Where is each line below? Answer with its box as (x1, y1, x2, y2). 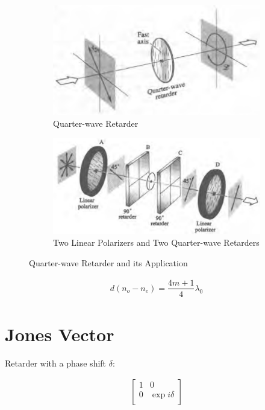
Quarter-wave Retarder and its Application (29, 256, 188, 269)
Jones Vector (5, 321, 114, 346)
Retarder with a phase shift (5, 356, 107, 369)
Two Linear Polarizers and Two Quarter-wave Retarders (53, 236, 260, 249)
